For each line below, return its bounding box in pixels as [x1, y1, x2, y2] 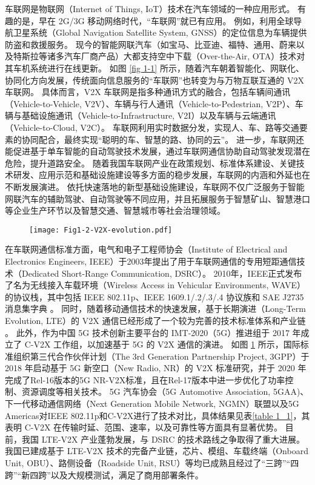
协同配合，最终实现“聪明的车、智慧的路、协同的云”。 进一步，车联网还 [21, 133, 304, 145]
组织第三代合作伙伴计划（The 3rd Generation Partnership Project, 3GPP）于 [13, 349, 310, 362]
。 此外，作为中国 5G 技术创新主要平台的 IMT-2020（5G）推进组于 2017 [5, 326, 290, 338]
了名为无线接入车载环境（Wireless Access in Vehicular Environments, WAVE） [5, 279, 305, 291]
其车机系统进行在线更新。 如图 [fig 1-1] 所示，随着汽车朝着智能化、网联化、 [5, 61, 304, 74]
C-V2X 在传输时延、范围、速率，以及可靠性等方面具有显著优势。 [24, 421, 283, 434]
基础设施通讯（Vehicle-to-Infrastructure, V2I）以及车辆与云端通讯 [21, 109, 276, 122]
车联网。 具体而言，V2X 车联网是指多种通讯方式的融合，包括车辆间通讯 [5, 85, 291, 98]
